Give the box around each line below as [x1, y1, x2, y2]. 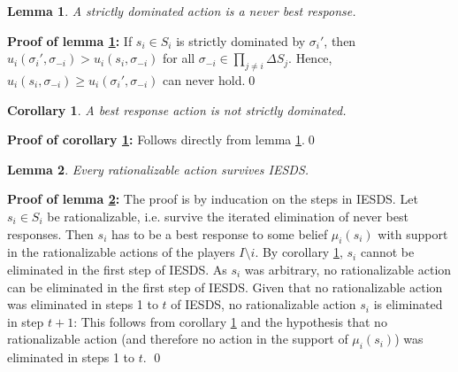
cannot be [360, 243, 415, 261]
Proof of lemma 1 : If [7, 31, 133, 50]
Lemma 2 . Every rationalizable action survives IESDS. [7, 159, 309, 178]
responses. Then [7, 224, 94, 243]
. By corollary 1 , [255, 243, 343, 261]
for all [162, 49, 195, 67]
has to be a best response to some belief [111, 224, 328, 243]
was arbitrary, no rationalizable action [244, 260, 452, 278]
